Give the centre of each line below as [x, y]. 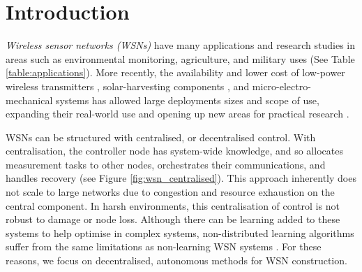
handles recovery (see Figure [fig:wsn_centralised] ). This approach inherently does [181, 178]
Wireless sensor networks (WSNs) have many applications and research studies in [180, 45]
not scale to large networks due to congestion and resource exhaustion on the [170, 192]
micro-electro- [281, 86]
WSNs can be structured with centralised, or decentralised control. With [161, 137]
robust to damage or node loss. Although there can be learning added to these [173, 219]
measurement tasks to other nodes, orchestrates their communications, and [166, 164]
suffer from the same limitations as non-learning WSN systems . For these [164, 246]
